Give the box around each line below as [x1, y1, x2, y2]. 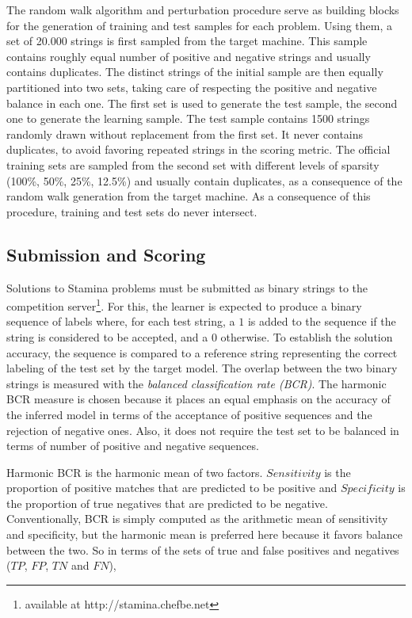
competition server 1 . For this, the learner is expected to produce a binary [6, 296, 362, 314]
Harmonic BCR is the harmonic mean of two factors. [6, 463, 263, 480]
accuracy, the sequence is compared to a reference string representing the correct [6, 344, 398, 360]
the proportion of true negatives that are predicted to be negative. [6, 494, 328, 511]
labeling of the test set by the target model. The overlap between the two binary [6, 360, 398, 376]
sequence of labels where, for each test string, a [6, 313, 235, 330]
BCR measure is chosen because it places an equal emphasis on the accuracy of [6, 391, 391, 407]
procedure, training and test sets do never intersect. [6, 203, 257, 219]
